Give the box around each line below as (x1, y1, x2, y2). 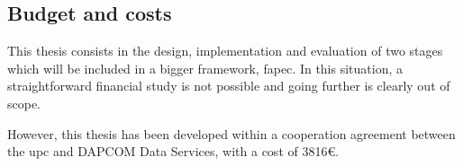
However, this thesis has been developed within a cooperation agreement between (7, 124, 456, 143)
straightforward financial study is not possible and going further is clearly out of (7, 76, 450, 95)
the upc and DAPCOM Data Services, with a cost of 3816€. (7, 142, 340, 161)
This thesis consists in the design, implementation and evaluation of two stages (7, 41, 443, 60)
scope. (7, 93, 41, 112)
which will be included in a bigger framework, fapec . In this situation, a (7, 58, 403, 77)
